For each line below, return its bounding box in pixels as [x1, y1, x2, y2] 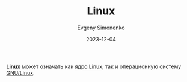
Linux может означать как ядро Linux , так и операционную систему [6, 63, 182, 70]
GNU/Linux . [6, 69, 35, 76]
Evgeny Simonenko [77, 24, 125, 31]
